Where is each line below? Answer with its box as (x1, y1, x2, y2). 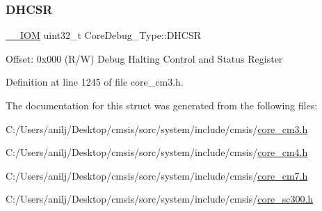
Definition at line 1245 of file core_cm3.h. (6, 75, 184, 89)
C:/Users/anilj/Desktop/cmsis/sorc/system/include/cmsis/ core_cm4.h (6, 145, 308, 159)
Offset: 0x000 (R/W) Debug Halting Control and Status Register (6, 51, 283, 65)
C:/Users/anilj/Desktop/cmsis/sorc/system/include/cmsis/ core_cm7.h (6, 168, 308, 182)
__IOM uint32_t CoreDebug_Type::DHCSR (6, 28, 202, 42)
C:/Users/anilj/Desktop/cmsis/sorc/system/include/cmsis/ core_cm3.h (6, 121, 308, 136)
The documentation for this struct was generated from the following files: (6, 98, 318, 112)
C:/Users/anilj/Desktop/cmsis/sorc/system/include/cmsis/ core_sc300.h (6, 192, 314, 206)
